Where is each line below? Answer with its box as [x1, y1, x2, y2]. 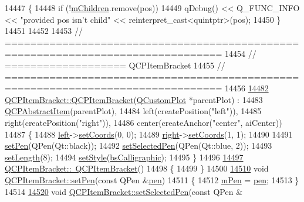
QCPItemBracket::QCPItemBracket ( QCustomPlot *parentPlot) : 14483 [5, 93, 263, 105]
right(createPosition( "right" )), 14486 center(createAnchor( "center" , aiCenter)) [5, 116, 282, 128]
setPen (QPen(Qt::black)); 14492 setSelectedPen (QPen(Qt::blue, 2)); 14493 [5, 139, 272, 152]
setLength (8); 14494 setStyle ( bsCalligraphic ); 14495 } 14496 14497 [5, 150, 244, 163]
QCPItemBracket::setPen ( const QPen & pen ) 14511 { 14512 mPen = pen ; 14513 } [5, 173, 299, 186]
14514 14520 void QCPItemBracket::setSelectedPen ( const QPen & [5, 185, 243, 197]
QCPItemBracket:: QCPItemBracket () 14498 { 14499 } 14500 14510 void [5, 162, 269, 174]
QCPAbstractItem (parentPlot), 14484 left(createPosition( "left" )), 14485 [5, 105, 262, 117]
